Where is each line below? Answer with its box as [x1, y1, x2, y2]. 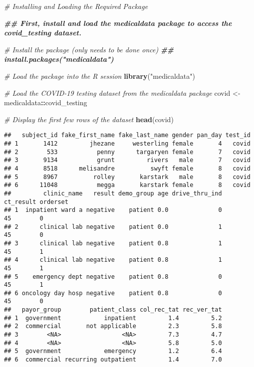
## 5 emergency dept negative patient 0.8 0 [4, 273, 222, 280]
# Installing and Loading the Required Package [4, 1, 148, 11]
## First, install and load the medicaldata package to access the [4, 17, 232, 28]
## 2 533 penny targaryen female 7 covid [4, 148, 251, 156]
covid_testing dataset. [4, 27, 81, 38]
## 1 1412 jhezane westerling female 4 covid [4, 140, 251, 147]
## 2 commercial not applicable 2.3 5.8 [4, 323, 222, 330]
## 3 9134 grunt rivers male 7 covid [4, 157, 251, 164]
